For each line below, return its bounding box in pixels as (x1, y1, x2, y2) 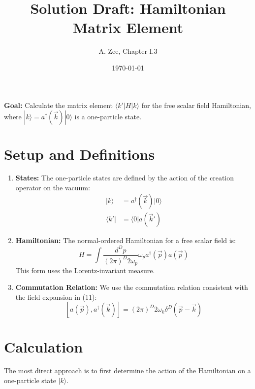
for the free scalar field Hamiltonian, (141, 100, 251, 110)
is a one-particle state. (74, 111, 142, 122)
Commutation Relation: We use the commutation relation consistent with (15, 282, 248, 292)
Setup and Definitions (4, 144, 155, 164)
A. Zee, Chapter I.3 (98, 46, 158, 56)
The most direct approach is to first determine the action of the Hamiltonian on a (4, 365, 251, 376)
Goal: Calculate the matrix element (4, 100, 113, 110)
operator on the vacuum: (15, 182, 90, 192)
